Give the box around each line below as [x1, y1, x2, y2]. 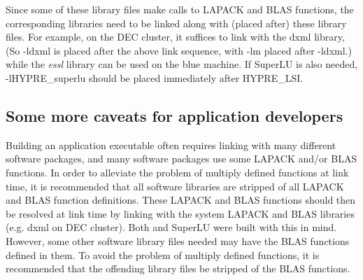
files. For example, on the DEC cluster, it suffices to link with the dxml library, [6, 29, 345, 44]
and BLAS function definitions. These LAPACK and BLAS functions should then [6, 192, 356, 207]
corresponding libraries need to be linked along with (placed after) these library [6, 15, 347, 30]
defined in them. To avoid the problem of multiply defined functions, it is [6, 247, 320, 262]
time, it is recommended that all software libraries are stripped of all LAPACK [6, 178, 344, 193]
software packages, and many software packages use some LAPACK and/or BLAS [6, 151, 357, 166]
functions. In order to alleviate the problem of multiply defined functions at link [6, 164, 349, 179]
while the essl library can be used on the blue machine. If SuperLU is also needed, [6, 57, 358, 71]
